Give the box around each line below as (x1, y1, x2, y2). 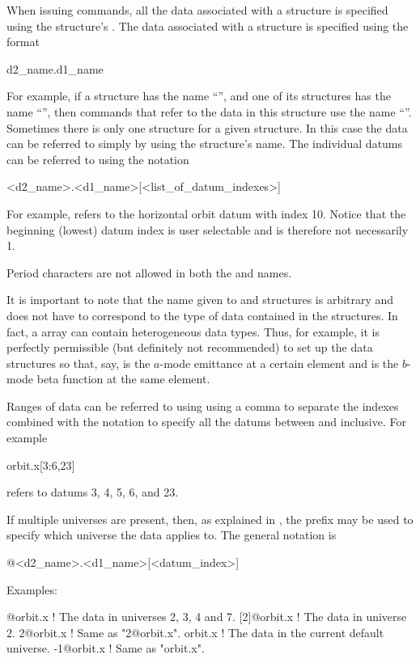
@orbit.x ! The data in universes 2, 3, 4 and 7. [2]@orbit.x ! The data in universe (6, 608, 407, 625)
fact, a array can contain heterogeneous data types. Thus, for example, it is (6, 323, 380, 340)
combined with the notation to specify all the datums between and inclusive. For (6, 413, 406, 430)
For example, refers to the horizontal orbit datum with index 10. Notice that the (6, 205, 406, 222)
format (6, 33, 40, 50)
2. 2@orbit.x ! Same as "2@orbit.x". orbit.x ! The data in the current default (6, 623, 384, 640)
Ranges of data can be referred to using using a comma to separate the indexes (6, 397, 399, 414)
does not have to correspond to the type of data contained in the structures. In (6, 306, 398, 323)
